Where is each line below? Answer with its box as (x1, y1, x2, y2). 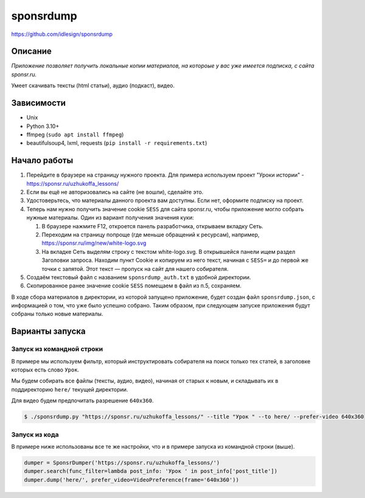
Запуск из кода (11, 430, 59, 438)
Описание (11, 46, 52, 57)
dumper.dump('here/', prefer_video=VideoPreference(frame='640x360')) (24, 476, 240, 483)
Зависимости (11, 98, 66, 108)
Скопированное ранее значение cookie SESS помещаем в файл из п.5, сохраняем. (26, 282, 242, 289)
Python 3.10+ (26, 122, 60, 130)
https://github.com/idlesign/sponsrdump (11, 30, 113, 38)
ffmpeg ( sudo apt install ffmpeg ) (26, 131, 124, 138)
